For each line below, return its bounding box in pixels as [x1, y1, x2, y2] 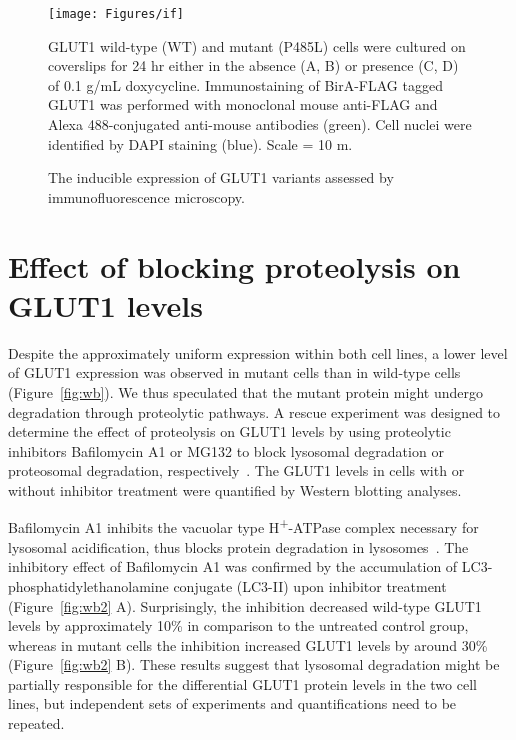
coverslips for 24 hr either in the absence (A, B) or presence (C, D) [48, 55, 459, 76]
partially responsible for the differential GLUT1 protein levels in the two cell [8, 673, 477, 694]
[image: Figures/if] [48, 7, 185, 21]
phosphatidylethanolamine [8, 575, 169, 596]
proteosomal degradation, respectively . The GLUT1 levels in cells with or [8, 460, 465, 481]
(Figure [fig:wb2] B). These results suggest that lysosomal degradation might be [8, 654, 500, 675]
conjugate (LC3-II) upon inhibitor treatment [173, 575, 447, 596]
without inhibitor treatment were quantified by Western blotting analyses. [8, 479, 462, 500]
